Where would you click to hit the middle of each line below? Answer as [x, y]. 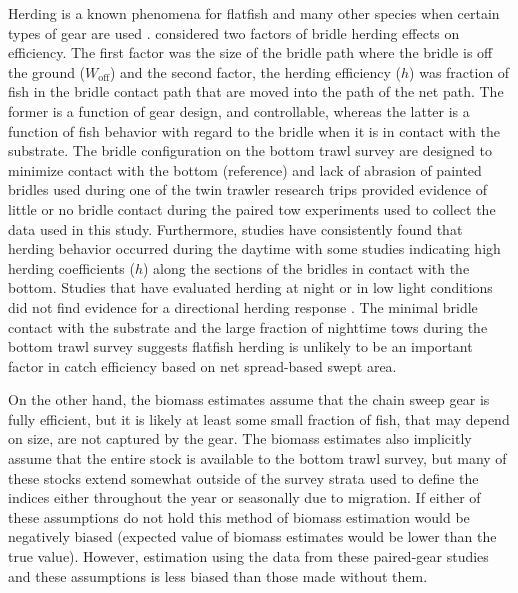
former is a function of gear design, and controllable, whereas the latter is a [239, 110]
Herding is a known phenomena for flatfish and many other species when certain [254, 13]
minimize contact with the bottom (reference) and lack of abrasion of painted [245, 169]
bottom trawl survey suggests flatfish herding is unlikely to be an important [240, 346]
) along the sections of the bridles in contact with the [306, 267]
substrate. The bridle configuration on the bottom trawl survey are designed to [250, 150]
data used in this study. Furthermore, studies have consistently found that [235, 228]
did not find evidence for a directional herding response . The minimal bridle [243, 306]
